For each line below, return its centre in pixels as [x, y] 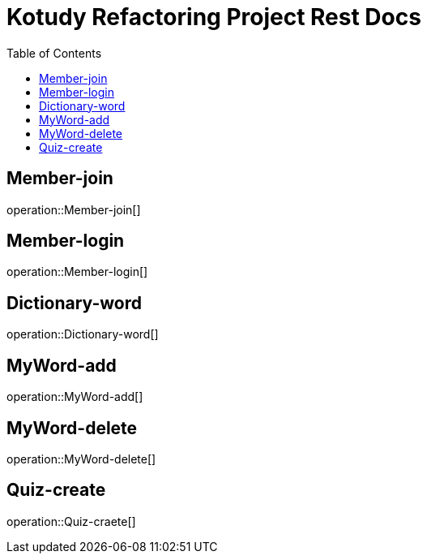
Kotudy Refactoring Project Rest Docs [214, 17]
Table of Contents [54, 53]
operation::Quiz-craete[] [71, 521]
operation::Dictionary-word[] [83, 334]
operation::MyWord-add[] [75, 397]
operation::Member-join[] [74, 209]
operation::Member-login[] [77, 272]
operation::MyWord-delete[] [81, 459]
